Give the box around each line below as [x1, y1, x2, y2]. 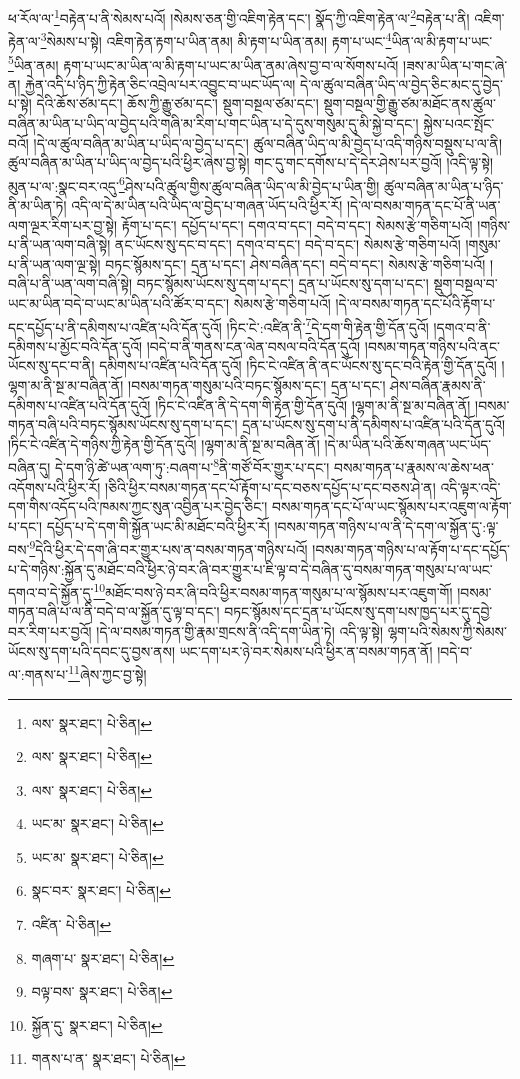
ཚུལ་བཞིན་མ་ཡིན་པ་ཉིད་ [383, 175, 504, 196]
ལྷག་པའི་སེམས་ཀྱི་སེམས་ [387, 621, 507, 642]
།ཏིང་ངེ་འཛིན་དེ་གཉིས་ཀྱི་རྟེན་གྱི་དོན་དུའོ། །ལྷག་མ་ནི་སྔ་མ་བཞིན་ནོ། [8, 433, 320, 454]
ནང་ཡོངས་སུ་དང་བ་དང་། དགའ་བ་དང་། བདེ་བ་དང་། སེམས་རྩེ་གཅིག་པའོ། [115, 234, 461, 255]
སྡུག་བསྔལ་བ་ [433, 273, 498, 294]
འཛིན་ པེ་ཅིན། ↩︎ [31, 914, 112, 935]
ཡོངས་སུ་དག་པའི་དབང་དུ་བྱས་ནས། [8, 640, 176, 661]
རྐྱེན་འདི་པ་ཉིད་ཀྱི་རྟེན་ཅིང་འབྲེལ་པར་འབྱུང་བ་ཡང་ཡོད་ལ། [25, 73, 296, 94]
